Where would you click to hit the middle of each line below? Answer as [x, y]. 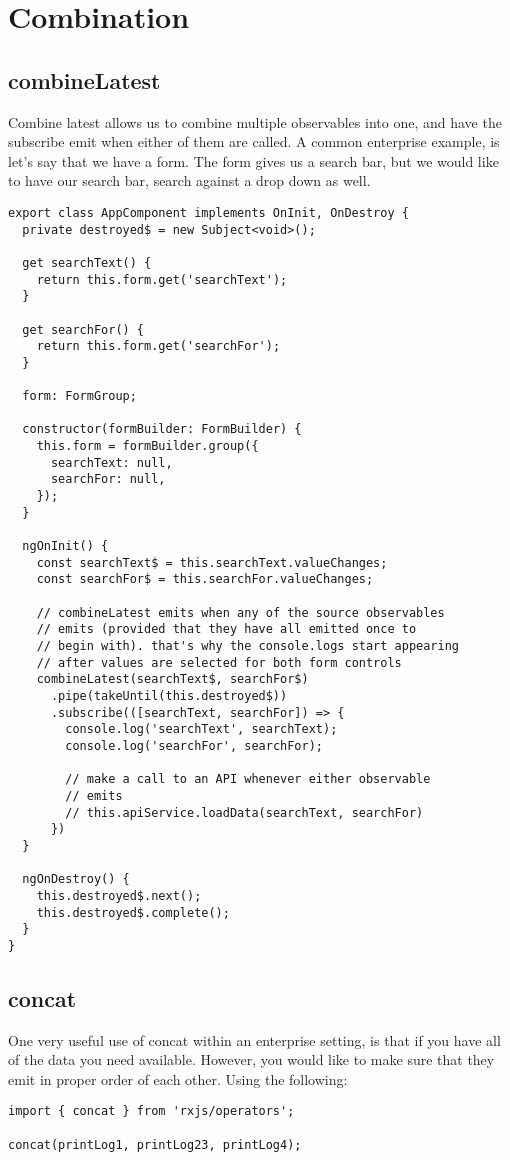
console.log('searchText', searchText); [201, 729]
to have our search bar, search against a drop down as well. [189, 180]
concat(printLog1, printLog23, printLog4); [155, 1144]
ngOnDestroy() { [76, 879]
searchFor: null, [108, 479]
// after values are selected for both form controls [219, 662]
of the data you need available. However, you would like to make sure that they [251, 1059]
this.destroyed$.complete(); [133, 912]
